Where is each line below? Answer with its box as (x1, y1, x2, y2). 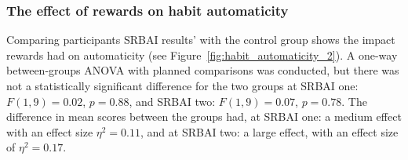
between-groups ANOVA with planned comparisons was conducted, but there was (6, 62, 399, 78)
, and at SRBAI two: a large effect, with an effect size (140, 123, 399, 140)
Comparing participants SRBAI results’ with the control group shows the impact (6, 31, 395, 48)
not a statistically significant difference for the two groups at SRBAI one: (6, 78, 359, 93)
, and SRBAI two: (129, 93, 216, 109)
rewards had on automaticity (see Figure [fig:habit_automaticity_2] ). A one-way (6, 46, 398, 63)
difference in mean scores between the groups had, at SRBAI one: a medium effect (6, 108, 402, 125)
